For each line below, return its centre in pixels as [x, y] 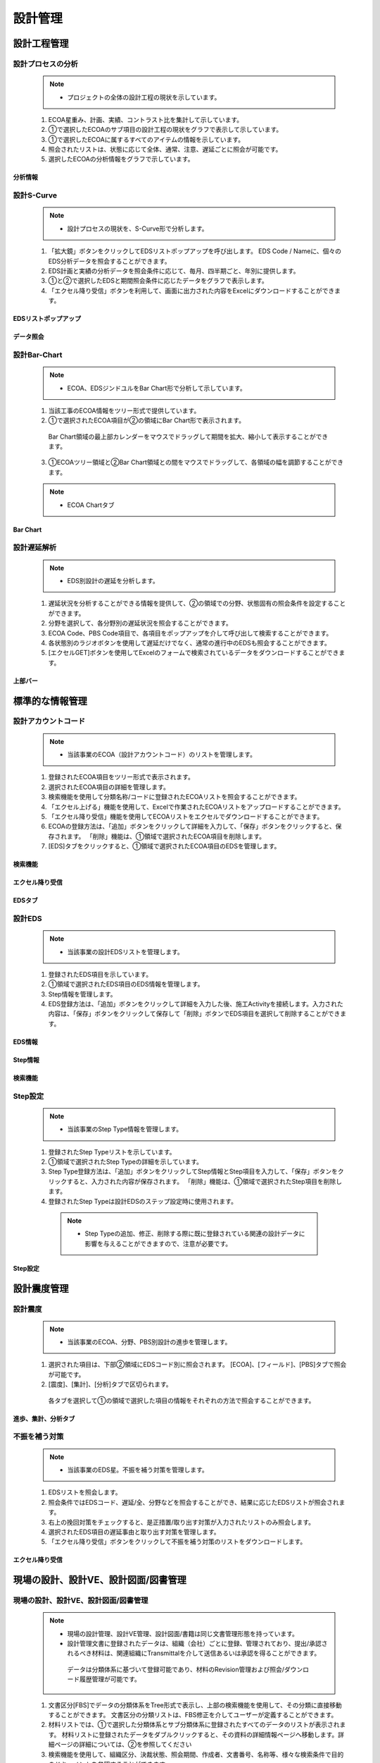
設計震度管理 [41, 1288]
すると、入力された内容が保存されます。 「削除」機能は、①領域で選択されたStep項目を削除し [204, 1181]
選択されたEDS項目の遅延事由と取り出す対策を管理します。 [134, 1532]
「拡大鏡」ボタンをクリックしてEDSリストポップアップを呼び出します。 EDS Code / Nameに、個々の [195, 251]
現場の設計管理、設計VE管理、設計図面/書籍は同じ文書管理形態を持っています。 [183, 1633]
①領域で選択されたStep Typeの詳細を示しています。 [126, 1161]
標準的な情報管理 [50, 701]
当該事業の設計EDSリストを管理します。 [126, 951]
